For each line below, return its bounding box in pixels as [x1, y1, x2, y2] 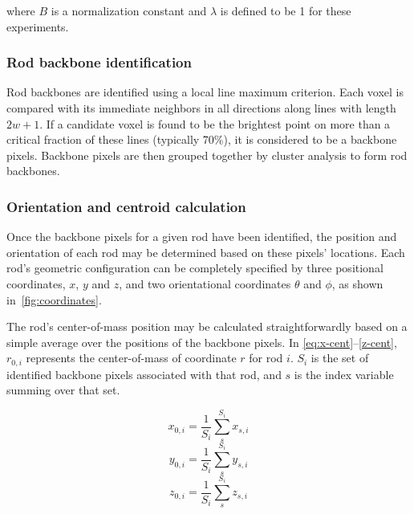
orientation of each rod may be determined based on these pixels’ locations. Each [6, 243, 405, 260]
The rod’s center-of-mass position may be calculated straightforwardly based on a [6, 318, 408, 335]
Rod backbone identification [6, 52, 192, 72]
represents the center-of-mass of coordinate [26, 349, 237, 366]
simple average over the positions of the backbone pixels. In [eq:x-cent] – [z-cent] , [6, 333, 397, 350]
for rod [249, 349, 283, 366]
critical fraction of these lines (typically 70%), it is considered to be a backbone [6, 131, 397, 148]
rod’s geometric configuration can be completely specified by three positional [6, 259, 384, 276]
